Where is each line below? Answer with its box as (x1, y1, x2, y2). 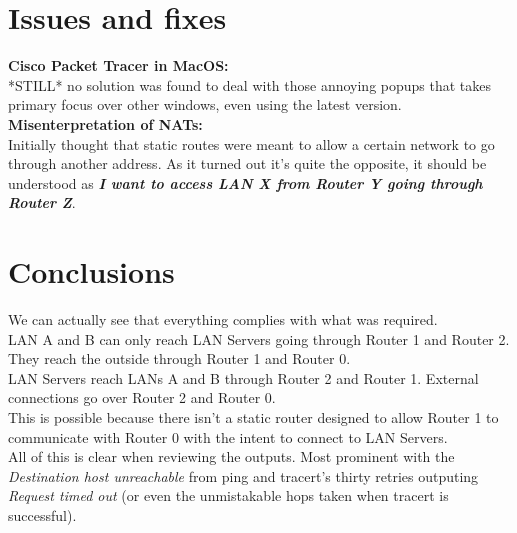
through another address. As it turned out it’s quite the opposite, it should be (8, 153, 487, 174)
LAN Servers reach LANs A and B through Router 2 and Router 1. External (8, 367, 479, 388)
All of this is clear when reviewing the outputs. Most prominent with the (8, 446, 455, 467)
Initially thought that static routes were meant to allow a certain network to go (8, 133, 495, 154)
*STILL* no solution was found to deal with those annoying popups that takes (8, 74, 492, 95)
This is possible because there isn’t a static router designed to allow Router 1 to (8, 406, 499, 427)
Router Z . (8, 192, 76, 213)
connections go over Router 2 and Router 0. (8, 387, 276, 408)
